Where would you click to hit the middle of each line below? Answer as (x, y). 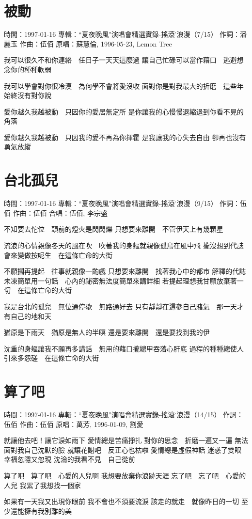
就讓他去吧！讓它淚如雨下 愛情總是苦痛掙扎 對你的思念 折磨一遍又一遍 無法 (126, 440)
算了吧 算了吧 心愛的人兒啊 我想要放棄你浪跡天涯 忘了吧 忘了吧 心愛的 (125, 475)
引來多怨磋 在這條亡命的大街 (51, 358)
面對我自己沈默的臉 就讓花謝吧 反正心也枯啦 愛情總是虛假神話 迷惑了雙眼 (123, 449)
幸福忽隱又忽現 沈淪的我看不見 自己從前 (70, 459)
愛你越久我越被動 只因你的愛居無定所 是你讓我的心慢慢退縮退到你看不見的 (124, 111)
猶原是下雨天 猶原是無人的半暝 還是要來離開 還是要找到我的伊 (107, 332)
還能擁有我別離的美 (41, 511)
